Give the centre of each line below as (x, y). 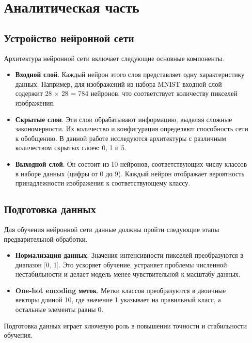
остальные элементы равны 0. (59, 309)
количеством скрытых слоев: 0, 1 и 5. (71, 148)
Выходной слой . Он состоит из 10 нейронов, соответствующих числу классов (131, 164)
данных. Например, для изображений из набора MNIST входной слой (118, 84)
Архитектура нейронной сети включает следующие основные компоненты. (114, 58)
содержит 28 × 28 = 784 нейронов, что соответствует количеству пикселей (126, 93)
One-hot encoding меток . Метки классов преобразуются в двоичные (120, 290)
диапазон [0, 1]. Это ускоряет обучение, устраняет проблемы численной (121, 264)
